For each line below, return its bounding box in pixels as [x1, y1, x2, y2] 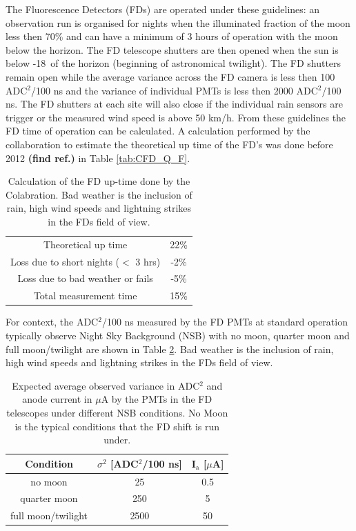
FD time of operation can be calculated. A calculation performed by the [6, 123, 310, 138]
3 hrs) [135, 254, 161, 268]
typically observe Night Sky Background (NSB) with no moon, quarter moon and [6, 328, 350, 342]
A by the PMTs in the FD [101, 392, 212, 406]
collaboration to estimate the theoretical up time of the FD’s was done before [6, 137, 333, 151]
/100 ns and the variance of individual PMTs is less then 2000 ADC [31, 83, 318, 97]
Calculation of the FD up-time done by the [8, 174, 190, 188]
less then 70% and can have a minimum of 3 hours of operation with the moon [6, 29, 338, 43]
